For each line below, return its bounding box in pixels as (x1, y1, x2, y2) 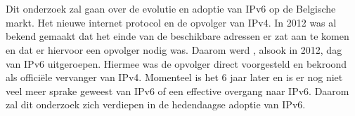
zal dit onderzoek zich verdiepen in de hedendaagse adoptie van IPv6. (6, 97, 306, 112)
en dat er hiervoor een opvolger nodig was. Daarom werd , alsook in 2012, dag (6, 42, 342, 57)
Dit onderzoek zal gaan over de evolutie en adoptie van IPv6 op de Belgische (6, 1, 336, 16)
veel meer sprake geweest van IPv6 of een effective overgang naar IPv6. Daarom (6, 83, 349, 98)
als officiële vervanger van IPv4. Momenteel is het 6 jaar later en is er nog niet (6, 70, 343, 85)
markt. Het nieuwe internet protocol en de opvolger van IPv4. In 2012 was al (6, 15, 337, 29)
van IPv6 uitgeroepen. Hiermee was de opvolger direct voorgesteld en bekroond (6, 56, 347, 71)
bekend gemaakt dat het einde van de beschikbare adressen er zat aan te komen (6, 29, 349, 43)
